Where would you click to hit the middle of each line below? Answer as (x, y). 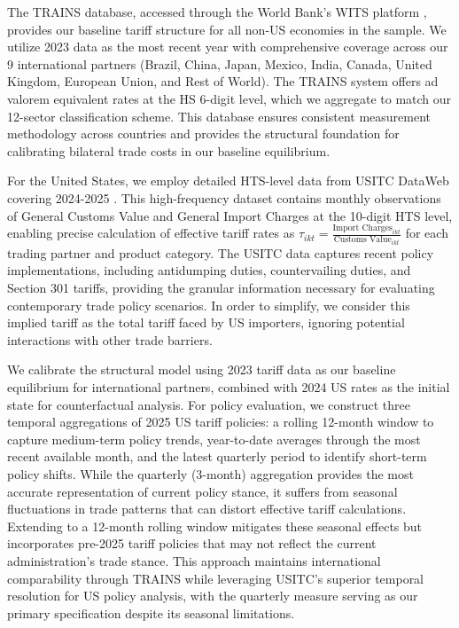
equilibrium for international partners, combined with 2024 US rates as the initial (229, 387)
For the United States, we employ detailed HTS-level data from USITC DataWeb (228, 181)
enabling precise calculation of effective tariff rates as (151, 233)
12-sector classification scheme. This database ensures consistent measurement (219, 116)
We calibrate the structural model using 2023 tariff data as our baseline (202, 369)
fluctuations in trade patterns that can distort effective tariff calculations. (207, 509)
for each (427, 233)
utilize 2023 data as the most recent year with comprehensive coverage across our (228, 47)
